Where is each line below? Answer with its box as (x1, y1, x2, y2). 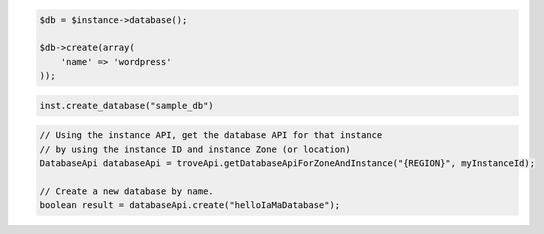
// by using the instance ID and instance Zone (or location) (39, 143, 351, 155)
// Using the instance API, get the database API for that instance (39, 130, 383, 141)
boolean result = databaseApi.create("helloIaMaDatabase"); (39, 200, 341, 211)
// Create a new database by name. (39, 185, 214, 197)
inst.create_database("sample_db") (39, 100, 214, 111)
